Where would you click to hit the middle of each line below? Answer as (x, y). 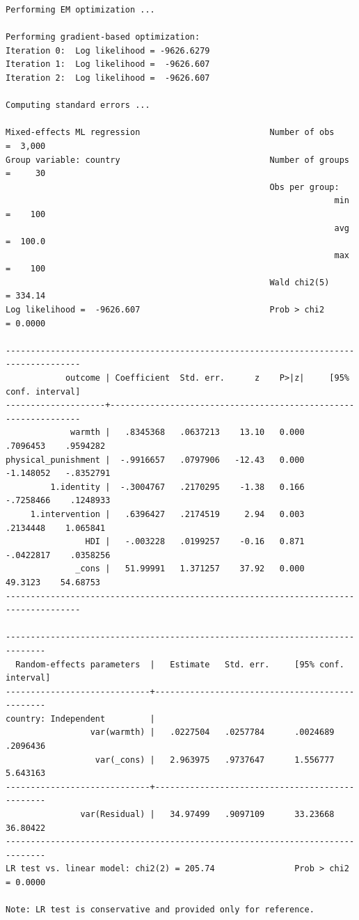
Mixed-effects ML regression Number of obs (170, 133)
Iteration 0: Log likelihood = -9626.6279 (108, 50)
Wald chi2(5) (300, 282)
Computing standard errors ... (78, 105)
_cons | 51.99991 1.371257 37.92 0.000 (190, 569)
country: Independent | (80, 719)
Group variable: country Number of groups (177, 160)
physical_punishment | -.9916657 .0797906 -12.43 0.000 (155, 460)
